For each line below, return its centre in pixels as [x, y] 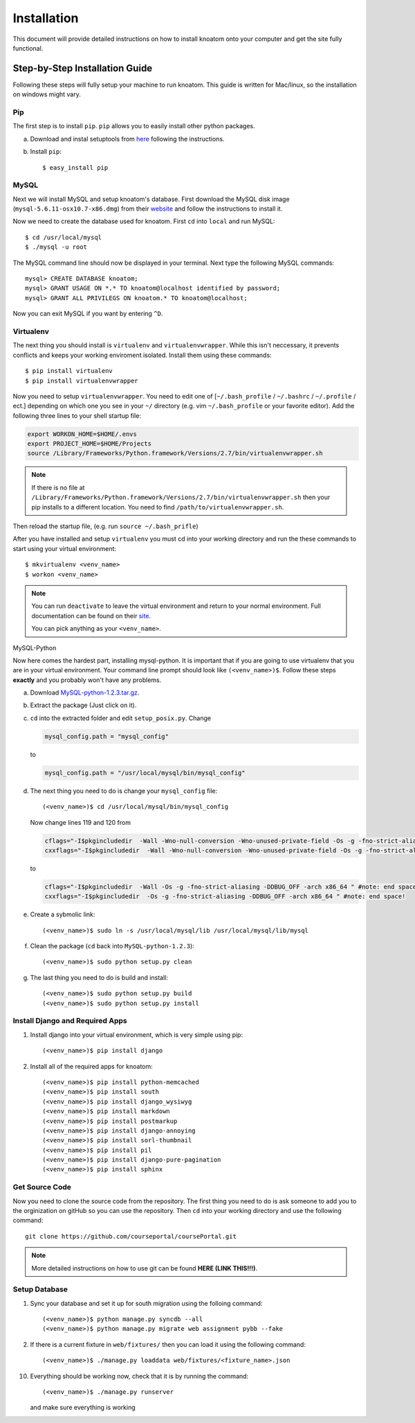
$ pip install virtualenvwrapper [82, 381]
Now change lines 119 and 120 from [81, 822]
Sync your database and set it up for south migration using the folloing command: [146, 1303]
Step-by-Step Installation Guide [83, 68]
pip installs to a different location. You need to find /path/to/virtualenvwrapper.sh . [158, 507]
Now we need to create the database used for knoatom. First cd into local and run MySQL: [144, 221]
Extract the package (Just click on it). [83, 705]
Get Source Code [42, 1187]
